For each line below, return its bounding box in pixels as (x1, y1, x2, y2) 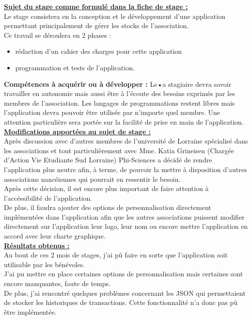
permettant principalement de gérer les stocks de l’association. (4, 20, 189, 31)
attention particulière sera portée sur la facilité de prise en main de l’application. (4, 116, 244, 127)
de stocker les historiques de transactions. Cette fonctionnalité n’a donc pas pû (4, 297, 238, 307)
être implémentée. (4, 306, 57, 317)
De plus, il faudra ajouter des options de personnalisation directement (4, 202, 211, 212)
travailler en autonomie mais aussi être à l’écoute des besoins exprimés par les (4, 88, 235, 98)
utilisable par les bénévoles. (4, 259, 85, 269)
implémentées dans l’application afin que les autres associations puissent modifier (4, 211, 245, 222)
